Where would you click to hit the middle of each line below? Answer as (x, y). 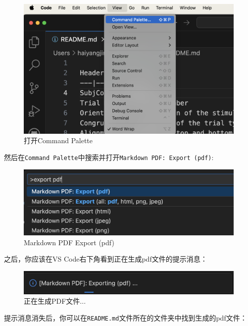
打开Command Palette (58, 140)
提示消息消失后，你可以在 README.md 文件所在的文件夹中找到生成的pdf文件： (125, 318)
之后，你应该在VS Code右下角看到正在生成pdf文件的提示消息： (106, 259)
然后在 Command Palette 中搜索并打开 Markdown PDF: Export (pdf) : (109, 157)
